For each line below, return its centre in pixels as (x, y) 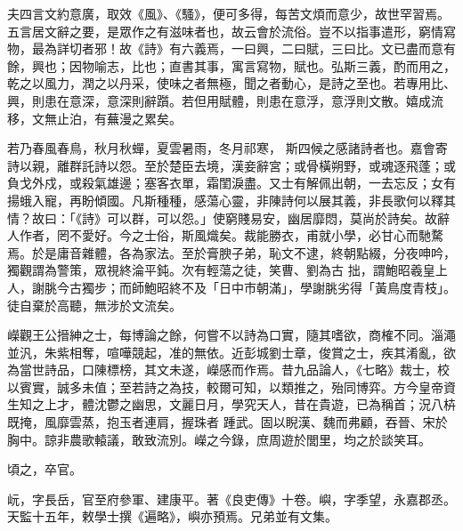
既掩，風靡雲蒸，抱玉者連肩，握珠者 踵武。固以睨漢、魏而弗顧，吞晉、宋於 (227, 422)
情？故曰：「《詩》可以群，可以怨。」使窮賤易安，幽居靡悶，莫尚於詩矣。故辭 (228, 217)
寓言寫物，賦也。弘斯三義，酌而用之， (343, 65)
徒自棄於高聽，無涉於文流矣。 (94, 305)
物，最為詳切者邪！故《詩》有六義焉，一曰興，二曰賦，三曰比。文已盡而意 (225, 48)
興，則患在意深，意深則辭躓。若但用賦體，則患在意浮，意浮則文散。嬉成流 (225, 100)
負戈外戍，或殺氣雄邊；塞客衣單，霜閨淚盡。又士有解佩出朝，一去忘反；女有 (231, 183)
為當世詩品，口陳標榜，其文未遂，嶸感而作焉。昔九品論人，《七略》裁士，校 (228, 370)
